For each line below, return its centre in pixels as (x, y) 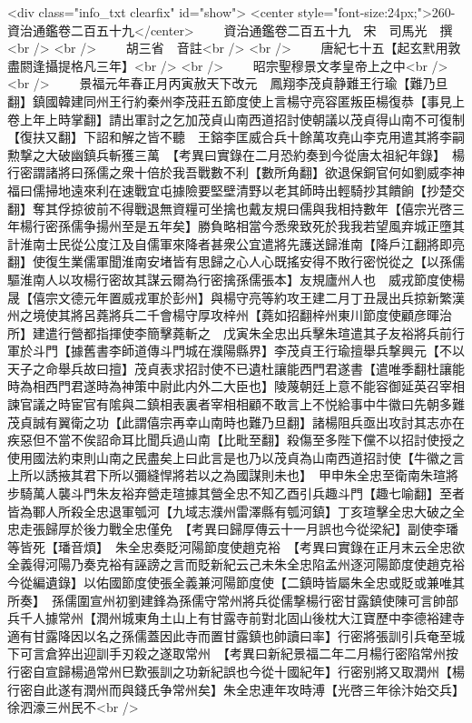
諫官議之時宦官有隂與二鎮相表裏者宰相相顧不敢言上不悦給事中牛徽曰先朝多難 (236, 404)
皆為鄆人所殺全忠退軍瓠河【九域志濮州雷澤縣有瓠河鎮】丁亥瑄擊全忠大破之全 (236, 511)
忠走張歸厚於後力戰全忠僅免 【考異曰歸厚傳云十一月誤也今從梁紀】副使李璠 (233, 529)
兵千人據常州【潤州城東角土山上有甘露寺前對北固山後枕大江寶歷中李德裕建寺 (236, 618)
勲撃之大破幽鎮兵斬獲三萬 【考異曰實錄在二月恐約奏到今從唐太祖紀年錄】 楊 (236, 154)
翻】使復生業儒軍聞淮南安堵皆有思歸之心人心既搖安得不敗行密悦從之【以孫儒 (236, 261)
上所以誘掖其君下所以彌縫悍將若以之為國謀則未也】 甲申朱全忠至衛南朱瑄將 (233, 475)
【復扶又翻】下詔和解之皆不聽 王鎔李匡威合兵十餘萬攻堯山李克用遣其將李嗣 (236, 137)
